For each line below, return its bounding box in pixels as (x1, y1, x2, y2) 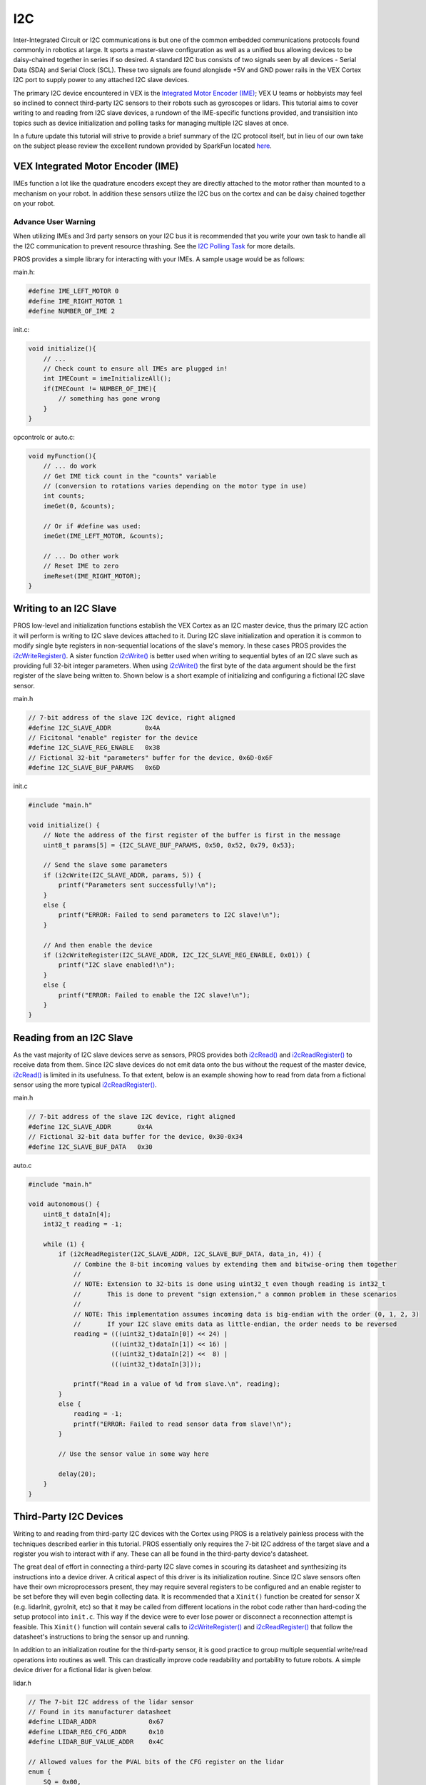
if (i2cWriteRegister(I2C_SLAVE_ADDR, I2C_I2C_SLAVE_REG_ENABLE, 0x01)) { (43, 950, 310, 959)
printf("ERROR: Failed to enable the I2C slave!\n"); (58, 991, 250, 999)
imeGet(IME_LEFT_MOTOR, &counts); (43, 532, 164, 540)
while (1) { (43, 1240, 86, 1248)
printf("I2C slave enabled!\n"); (58, 961, 176, 969)
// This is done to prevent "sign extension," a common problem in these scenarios (73, 1289, 397, 1298)
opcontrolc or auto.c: (13, 433, 75, 441)
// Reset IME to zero (43, 562, 119, 570)
